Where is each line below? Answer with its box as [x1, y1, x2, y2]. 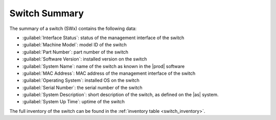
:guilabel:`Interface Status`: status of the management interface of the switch [22, 35, 185, 41]
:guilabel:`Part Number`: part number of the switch [22, 49, 129, 55]
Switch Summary [9, 8, 84, 19]
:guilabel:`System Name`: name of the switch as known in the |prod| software [22, 63, 185, 69]
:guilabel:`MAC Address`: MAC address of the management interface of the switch [22, 70, 196, 76]
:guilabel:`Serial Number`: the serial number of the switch [22, 84, 143, 91]
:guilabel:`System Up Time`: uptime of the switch [22, 99, 125, 105]
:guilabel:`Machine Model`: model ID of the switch [22, 42, 127, 48]
